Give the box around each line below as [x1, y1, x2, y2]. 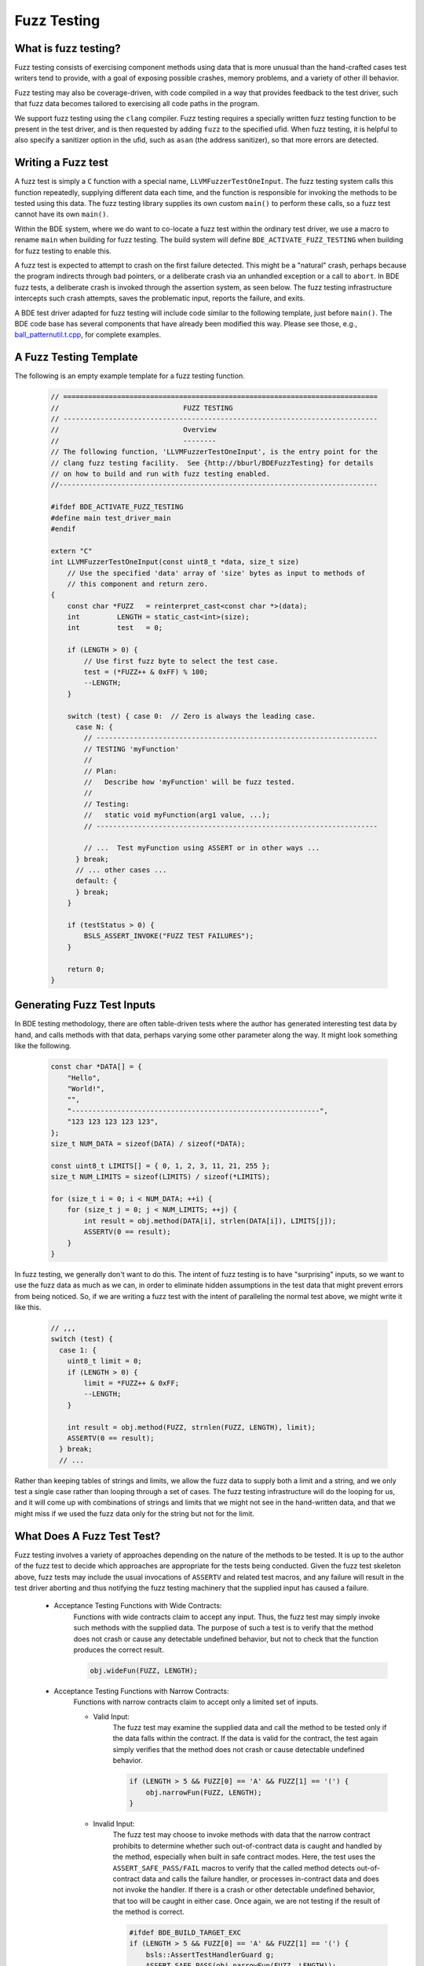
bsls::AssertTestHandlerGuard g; [145, 1950, 275, 1959]
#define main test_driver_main [50, 514, 172, 522]
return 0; [67, 964, 105, 974]
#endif [50, 524, 76, 533]
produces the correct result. [73, 1644, 164, 1655]
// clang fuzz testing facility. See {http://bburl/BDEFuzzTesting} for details [50, 458, 375, 467]
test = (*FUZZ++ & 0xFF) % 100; [83, 668, 208, 676]
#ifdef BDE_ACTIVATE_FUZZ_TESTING [50, 503, 184, 511]
